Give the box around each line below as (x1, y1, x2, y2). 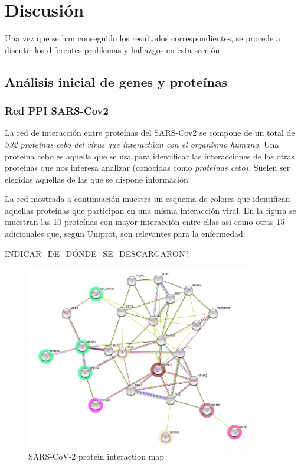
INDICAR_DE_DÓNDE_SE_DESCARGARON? (5, 247, 189, 259)
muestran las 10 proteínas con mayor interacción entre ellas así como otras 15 (5, 216, 285, 228)
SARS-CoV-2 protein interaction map (28, 449, 165, 462)
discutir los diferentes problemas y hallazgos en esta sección (5, 43, 220, 56)
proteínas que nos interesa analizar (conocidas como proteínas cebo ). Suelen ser (5, 161, 290, 174)
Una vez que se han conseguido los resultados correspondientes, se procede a (5, 32, 280, 44)
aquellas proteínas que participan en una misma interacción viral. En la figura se (5, 204, 296, 216)
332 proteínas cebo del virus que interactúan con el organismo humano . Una (5, 138, 279, 150)
